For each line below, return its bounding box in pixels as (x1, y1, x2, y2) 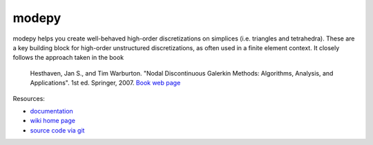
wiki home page (30, 117, 76, 125)
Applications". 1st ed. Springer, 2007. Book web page (30, 79, 181, 87)
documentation (30, 107, 74, 115)
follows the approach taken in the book (12, 54, 124, 62)
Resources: (12, 94, 45, 102)
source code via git (30, 126, 85, 134)
